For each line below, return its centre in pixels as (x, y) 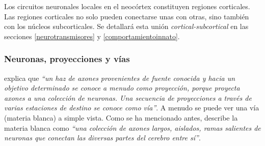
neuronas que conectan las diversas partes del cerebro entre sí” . (102, 138)
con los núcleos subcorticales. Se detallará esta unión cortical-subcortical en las (126, 26)
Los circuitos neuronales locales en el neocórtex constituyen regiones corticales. (127, 6)
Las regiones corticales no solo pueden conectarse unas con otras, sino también (127, 16)
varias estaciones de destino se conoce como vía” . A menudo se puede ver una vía (132, 108)
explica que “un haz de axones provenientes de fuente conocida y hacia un (120, 78)
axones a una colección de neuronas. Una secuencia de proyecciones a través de (128, 97)
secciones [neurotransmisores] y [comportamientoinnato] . (92, 36)
